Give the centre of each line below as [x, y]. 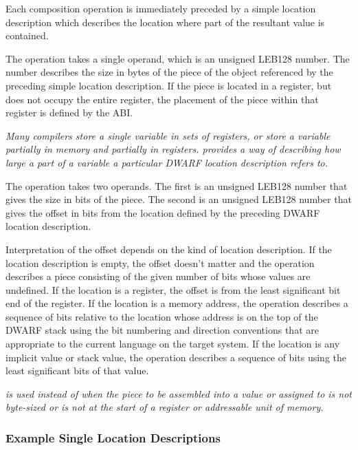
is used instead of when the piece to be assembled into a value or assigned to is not [179, 393]
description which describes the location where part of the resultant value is [165, 22]
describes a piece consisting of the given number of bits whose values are [158, 276]
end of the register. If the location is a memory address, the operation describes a [177, 303]
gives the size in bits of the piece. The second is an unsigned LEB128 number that [179, 199]
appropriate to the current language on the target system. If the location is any [173, 344]
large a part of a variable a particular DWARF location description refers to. [167, 162]
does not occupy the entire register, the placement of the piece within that [162, 99]
